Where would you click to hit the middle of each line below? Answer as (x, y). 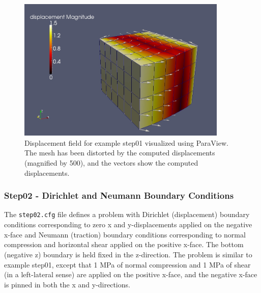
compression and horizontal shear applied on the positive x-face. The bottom (124, 244)
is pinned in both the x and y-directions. (67, 284)
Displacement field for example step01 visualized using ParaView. (126, 142)
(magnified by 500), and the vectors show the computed (111, 163)
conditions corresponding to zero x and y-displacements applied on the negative (128, 224)
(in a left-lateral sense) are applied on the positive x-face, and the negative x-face (131, 274)
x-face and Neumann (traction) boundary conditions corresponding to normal (125, 234)
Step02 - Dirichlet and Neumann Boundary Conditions (119, 195)
